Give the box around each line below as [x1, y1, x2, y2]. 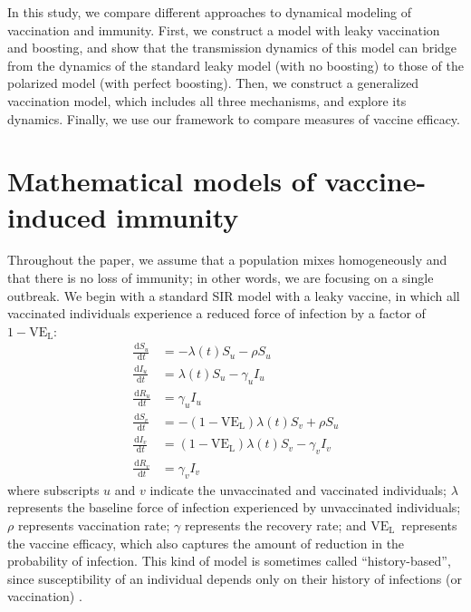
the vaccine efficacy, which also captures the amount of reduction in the [7, 533, 405, 552]
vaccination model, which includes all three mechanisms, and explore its [7, 91, 407, 110]
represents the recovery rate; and [184, 515, 367, 534]
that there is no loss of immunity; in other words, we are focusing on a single [7, 268, 434, 287]
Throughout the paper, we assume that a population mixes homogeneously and [7, 250, 447, 269]
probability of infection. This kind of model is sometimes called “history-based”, [7, 551, 451, 570]
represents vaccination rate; [17, 515, 170, 534]
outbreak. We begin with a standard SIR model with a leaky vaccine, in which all [7, 286, 460, 305]
